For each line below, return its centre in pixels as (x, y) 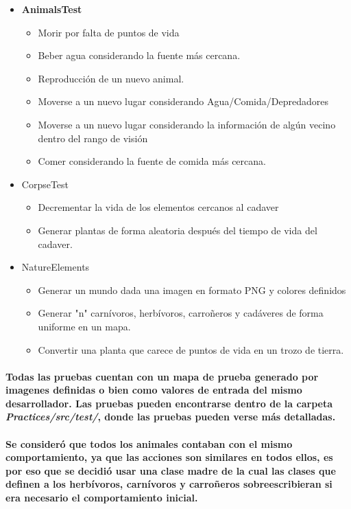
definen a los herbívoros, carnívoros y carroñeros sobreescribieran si (169, 484)
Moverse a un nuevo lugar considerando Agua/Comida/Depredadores (183, 101)
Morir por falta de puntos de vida (109, 32)
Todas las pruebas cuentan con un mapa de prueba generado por (162, 376)
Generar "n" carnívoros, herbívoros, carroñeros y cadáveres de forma (181, 313)
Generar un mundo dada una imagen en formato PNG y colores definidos (192, 290)
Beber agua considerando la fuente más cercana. (139, 55)
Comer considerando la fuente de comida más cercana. (152, 161)
